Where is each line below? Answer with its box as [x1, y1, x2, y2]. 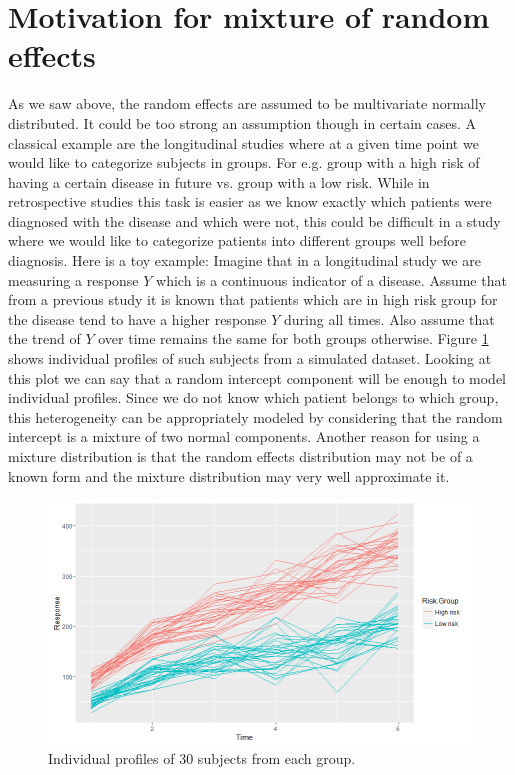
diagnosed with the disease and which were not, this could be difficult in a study [8, 210, 501, 231]
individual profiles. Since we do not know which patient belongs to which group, [8, 387, 499, 408]
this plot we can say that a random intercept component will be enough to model [8, 367, 506, 388]
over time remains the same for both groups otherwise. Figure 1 [98, 328, 489, 349]
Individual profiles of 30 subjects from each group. [48, 748, 356, 769]
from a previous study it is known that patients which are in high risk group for [8, 289, 498, 310]
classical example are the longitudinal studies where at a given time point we [8, 132, 479, 153]
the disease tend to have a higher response [8, 308, 267, 329]
